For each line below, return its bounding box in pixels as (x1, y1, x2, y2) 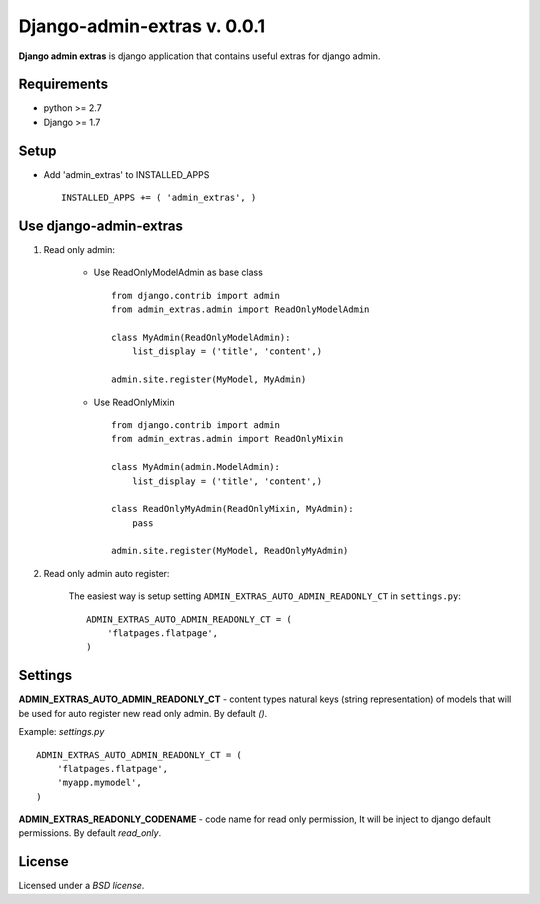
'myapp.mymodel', (56, 777, 142, 789)
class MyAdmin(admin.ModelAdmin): (111, 461, 280, 473)
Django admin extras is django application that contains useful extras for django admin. (18, 50, 381, 62)
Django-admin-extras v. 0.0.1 (18, 15, 266, 37)
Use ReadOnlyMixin (93, 396, 175, 408)
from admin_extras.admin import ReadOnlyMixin (111, 433, 344, 445)
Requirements (18, 76, 109, 93)
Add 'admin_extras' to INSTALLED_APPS (43, 168, 210, 180)
